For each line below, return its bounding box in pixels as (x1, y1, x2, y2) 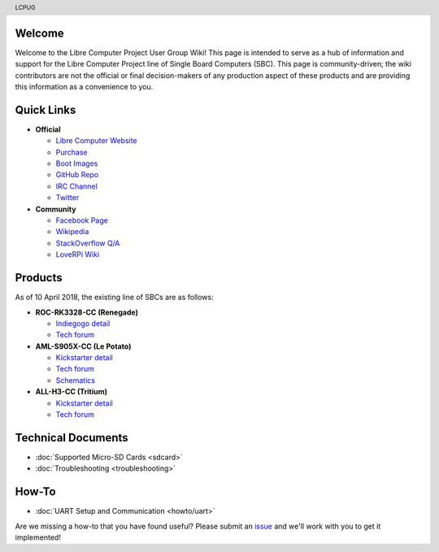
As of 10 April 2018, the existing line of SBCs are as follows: (15, 293, 215, 302)
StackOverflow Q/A (55, 238, 120, 248)
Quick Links (15, 102, 76, 117)
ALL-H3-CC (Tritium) (35, 387, 108, 397)
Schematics (55, 375, 95, 385)
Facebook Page (55, 215, 109, 225)
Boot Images (55, 159, 98, 168)
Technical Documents (15, 431, 129, 445)
